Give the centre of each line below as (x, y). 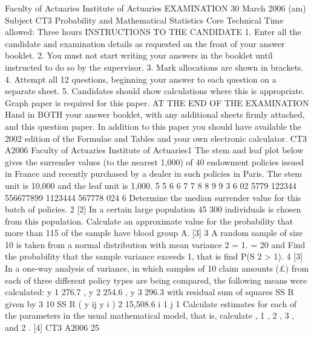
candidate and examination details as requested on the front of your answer (145, 43)
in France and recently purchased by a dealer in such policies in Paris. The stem (153, 174)
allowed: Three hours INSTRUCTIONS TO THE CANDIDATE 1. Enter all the (153, 32)
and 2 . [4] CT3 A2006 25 (52, 327)
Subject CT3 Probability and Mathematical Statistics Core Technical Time (144, 20)
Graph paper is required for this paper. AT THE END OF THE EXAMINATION (157, 102)
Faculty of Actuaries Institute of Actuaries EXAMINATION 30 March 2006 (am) (155, 8)
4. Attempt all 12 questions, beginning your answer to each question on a (141, 79)
